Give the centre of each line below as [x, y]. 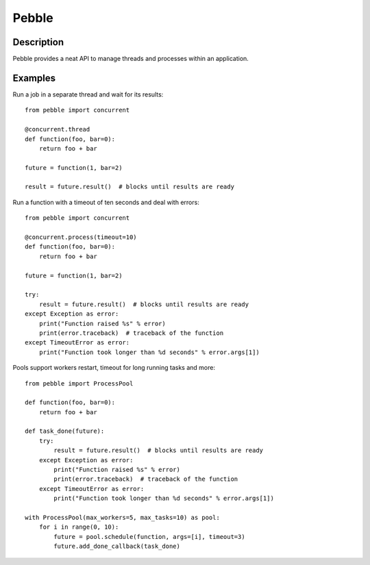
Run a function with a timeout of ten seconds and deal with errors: [106, 202]
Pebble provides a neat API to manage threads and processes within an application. [131, 59]
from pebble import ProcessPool [79, 383]
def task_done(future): [65, 431]
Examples [34, 78]
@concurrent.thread [58, 129]
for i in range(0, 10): [79, 527]
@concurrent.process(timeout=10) [81, 237]
